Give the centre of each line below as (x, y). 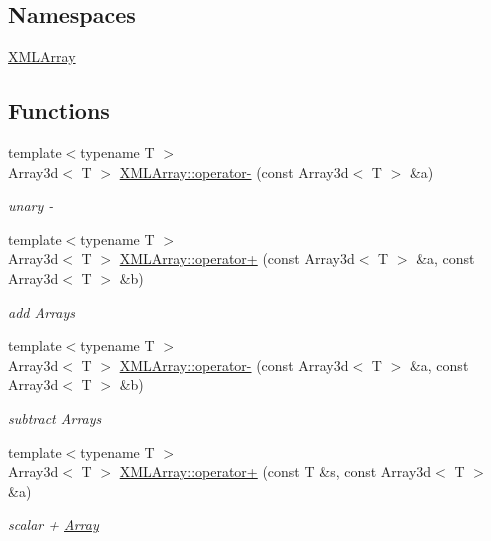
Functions (59, 110)
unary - (31, 205)
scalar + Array (53, 524)
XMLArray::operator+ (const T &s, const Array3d (275, 471)
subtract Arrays (55, 417)
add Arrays (41, 311)
